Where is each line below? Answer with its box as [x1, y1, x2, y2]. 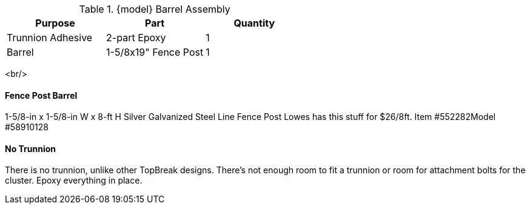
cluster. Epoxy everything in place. [5, 175, 143, 186]
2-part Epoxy [106, 32, 166, 44]
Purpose [35, 17, 75, 29]
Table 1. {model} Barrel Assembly [79, 3, 230, 15]
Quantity [233, 17, 275, 29]
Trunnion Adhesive [7, 32, 93, 44]
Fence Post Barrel [5, 90, 78, 101]
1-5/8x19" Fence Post [106, 46, 204, 58]
